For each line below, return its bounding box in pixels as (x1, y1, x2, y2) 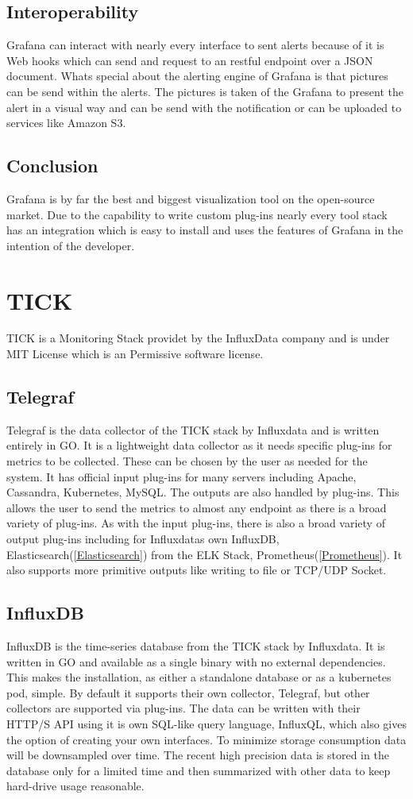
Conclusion (6, 153, 98, 178)
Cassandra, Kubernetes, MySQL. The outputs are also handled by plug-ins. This (6, 484, 399, 500)
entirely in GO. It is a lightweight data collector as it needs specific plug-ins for (6, 437, 392, 454)
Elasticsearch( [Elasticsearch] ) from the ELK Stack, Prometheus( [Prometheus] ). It (6, 546, 403, 562)
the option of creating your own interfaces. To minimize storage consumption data (6, 731, 407, 747)
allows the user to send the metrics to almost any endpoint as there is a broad (6, 499, 387, 515)
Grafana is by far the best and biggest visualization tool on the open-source (6, 190, 375, 207)
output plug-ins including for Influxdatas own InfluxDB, (6, 531, 280, 547)
